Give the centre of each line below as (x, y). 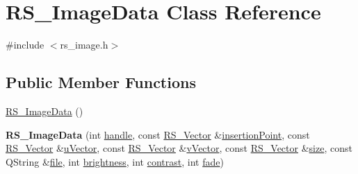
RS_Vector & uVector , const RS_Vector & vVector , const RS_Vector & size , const (179, 148)
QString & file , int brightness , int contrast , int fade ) (115, 161)
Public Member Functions (101, 82)
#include (25, 45)
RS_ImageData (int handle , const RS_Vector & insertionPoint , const (158, 134)
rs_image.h (84, 45)
